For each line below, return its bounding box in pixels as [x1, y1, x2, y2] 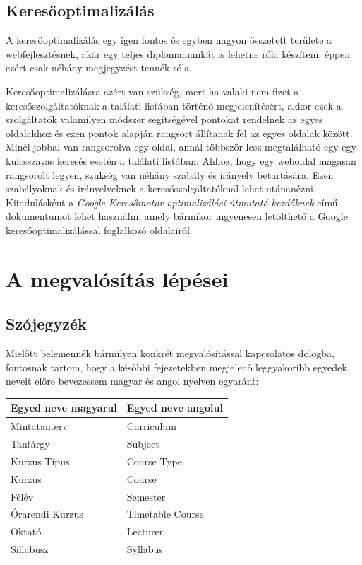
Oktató [11, 524, 42, 539]
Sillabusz [11, 542, 49, 557]
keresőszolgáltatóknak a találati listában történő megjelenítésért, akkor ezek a [6, 98, 342, 112]
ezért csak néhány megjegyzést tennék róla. [6, 60, 193, 75]
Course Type [126, 453, 182, 468]
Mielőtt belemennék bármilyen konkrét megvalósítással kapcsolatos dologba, [6, 346, 334, 361]
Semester [126, 489, 166, 503]
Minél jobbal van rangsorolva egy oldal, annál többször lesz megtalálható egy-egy [6, 139, 356, 154]
